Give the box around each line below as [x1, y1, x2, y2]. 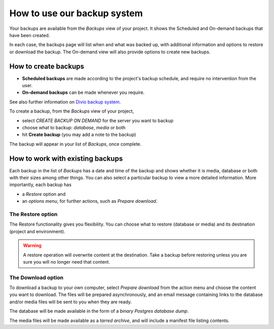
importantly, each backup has [9, 181, 72, 188]
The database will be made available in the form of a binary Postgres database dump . [9, 308, 189, 314]
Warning [23, 242, 42, 248]
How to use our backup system [9, 8, 143, 19]
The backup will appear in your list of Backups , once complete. [9, 141, 142, 147]
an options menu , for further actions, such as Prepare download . [22, 198, 158, 204]
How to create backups [9, 62, 84, 70]
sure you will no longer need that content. [23, 259, 110, 265]
